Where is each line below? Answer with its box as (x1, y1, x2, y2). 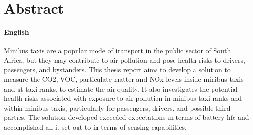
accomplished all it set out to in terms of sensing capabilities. (4, 121, 187, 132)
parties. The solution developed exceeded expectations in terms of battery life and (4, 112, 249, 122)
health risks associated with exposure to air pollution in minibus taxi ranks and (4, 93, 242, 103)
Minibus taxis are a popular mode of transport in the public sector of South (4, 45, 231, 56)
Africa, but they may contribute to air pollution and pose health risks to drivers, (4, 55, 245, 65)
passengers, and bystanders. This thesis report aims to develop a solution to (4, 64, 231, 75)
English (4, 26, 29, 37)
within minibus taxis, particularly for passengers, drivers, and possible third (4, 102, 231, 113)
